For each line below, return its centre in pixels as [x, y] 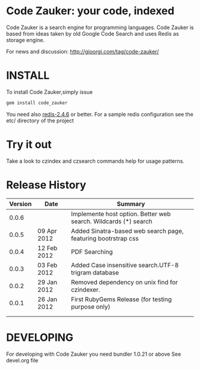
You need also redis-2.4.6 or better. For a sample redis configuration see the [100, 114]
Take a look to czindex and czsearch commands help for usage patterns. [95, 161]
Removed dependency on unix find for [125, 282]
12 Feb [48, 248]
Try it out [29, 144]
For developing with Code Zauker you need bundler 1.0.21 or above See [94, 354]
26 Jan [48, 299]
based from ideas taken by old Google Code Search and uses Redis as [93, 33]
